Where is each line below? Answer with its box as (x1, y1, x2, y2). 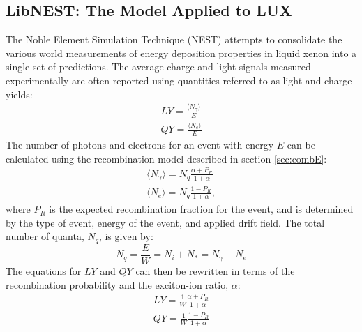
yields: (6, 86, 33, 101)
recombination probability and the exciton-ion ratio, (6, 277, 229, 292)
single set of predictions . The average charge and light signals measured (6, 59, 311, 74)
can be (287, 137, 315, 151)
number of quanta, (6, 229, 84, 243)
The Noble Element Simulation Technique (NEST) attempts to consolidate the (6, 32, 342, 47)
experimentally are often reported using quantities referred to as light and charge (6, 73, 352, 87)
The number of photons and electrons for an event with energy (6, 137, 274, 151)
